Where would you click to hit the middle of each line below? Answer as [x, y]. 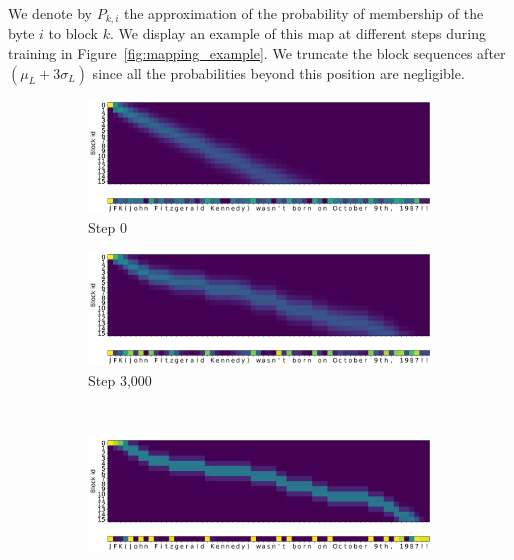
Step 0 [107, 227]
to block [73, 33]
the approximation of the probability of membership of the [304, 13]
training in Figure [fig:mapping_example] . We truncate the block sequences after [257, 53]
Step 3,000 [120, 379]
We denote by [50, 13]
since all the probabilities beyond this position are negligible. [278, 72]
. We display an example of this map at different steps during [298, 33]
